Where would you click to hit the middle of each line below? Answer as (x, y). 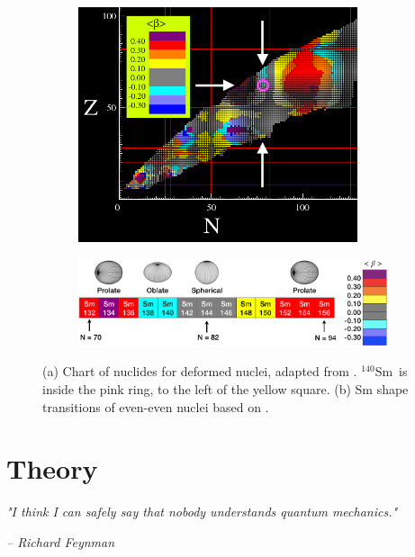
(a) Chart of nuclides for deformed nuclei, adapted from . (200, 371)
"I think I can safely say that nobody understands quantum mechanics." (202, 512)
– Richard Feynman (61, 541)
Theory (52, 468)
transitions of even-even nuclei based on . (156, 406)
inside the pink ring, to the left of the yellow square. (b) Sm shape (226, 389)
